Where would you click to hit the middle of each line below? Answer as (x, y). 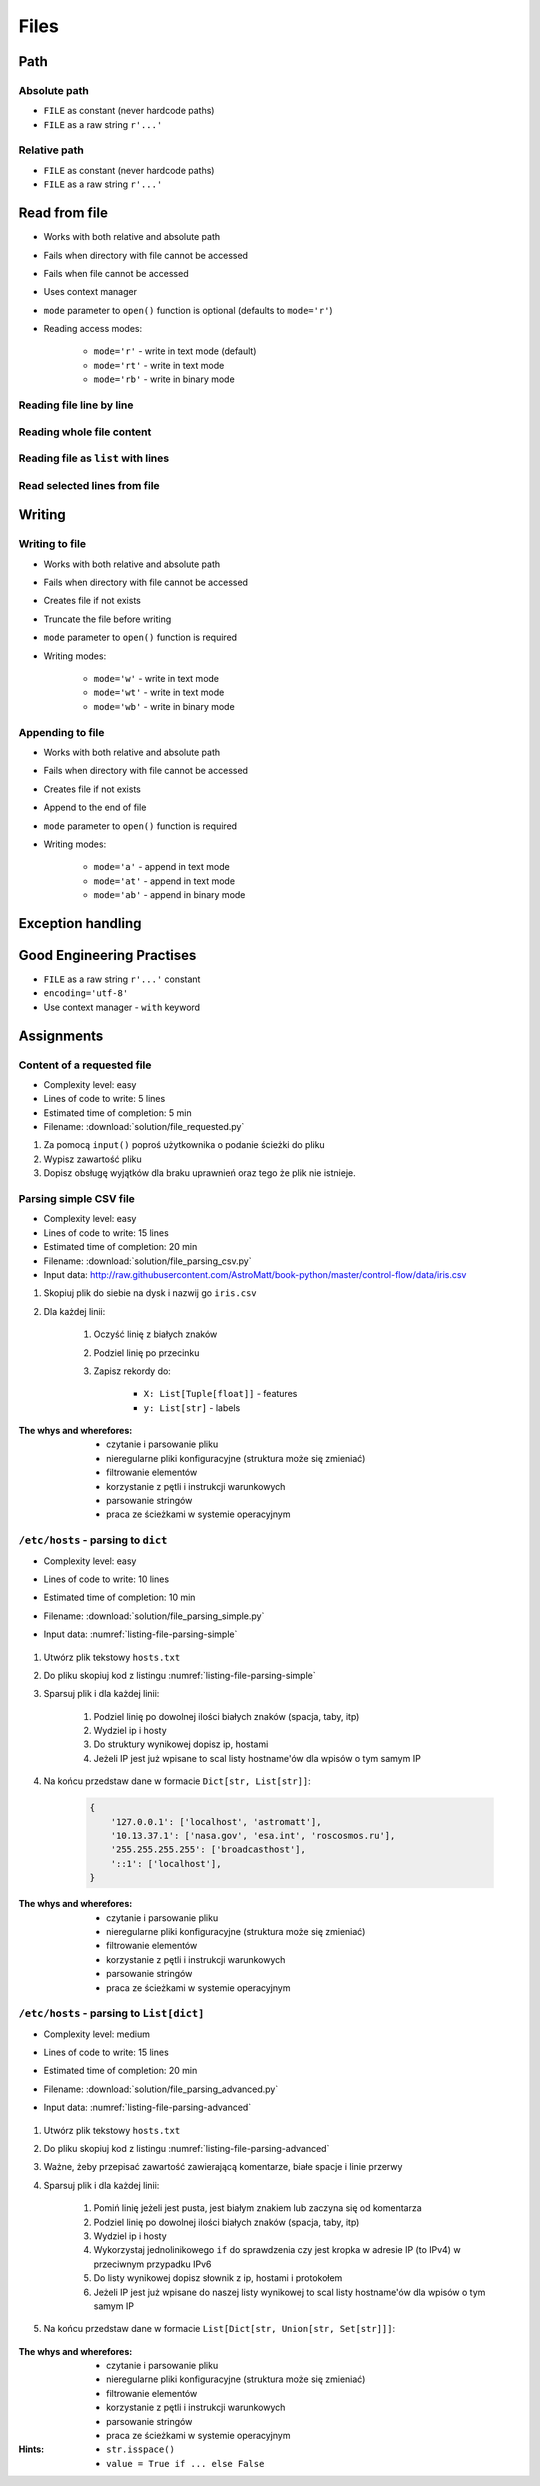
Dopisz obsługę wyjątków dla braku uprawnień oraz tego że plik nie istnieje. (199, 1173)
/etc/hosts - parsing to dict (93, 1540)
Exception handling (80, 923)
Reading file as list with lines (94, 458)
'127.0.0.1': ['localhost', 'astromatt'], (216, 1821)
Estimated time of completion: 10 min (119, 1597)
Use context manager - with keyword (121, 1007)
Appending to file (61, 732)
